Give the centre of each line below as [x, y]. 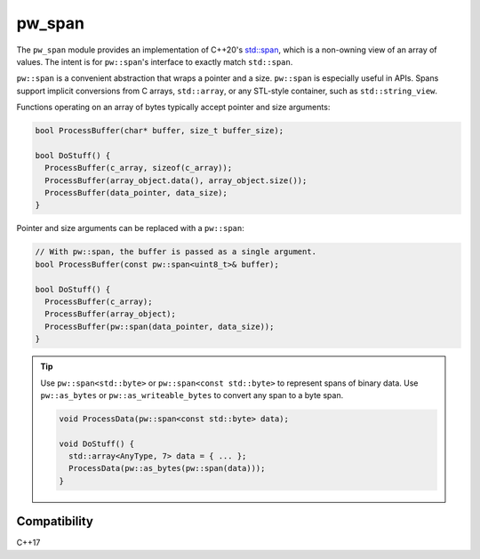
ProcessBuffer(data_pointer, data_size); [136, 193]
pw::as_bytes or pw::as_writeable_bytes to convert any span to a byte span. [192, 395]
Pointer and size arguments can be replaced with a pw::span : [130, 228]
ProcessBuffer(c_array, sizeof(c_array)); [139, 168]
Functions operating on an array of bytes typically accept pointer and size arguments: [173, 108]
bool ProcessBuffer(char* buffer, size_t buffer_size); [160, 131]
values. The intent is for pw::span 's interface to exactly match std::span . [155, 61]
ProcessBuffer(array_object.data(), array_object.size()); [176, 180]
